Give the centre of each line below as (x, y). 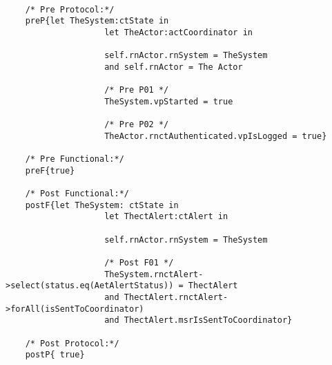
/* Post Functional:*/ (77, 194)
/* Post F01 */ (139, 263)
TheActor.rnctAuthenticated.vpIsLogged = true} (216, 136)
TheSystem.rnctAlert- (154, 274)
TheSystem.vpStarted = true (169, 101)
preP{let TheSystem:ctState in (97, 21)
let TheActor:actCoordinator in (178, 32)
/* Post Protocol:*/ (72, 343)
